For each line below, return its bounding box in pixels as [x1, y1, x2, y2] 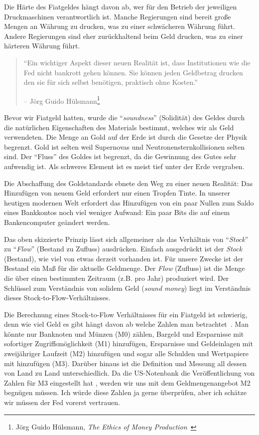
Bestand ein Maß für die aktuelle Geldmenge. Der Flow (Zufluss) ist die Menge [4, 263, 245, 273]
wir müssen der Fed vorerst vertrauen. [4, 397, 120, 408]
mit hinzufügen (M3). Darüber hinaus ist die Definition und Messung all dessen [4, 358, 247, 368]
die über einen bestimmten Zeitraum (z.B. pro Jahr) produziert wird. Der [4, 272, 229, 283]
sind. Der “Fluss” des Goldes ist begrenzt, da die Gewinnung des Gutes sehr [4, 151, 237, 162]
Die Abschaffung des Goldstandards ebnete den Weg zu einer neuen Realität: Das [4, 178, 253, 188]
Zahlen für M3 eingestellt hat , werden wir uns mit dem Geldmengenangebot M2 [4, 377, 251, 388]
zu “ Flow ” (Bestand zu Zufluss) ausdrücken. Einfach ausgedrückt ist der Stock [4, 243, 243, 254]
